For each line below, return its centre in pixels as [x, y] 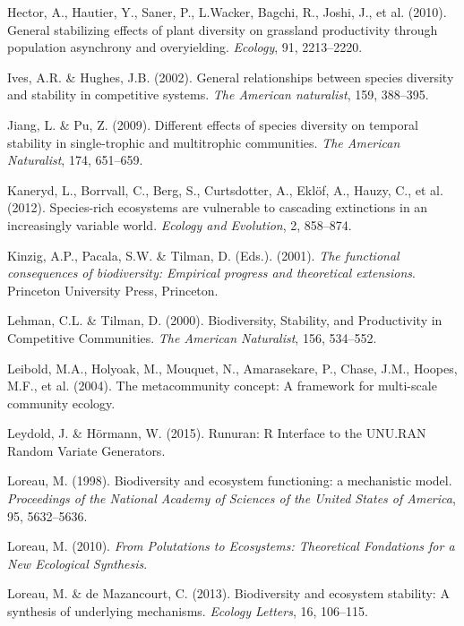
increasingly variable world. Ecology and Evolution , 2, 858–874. [180, 224]
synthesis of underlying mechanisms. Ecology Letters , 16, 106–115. [188, 611]
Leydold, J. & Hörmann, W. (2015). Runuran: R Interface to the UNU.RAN [217, 433]
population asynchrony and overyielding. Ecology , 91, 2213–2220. [185, 47]
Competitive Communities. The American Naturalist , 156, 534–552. [192, 337]
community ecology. [61, 403]
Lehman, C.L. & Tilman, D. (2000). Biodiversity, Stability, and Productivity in [225, 320]
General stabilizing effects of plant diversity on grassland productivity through [223, 29]
